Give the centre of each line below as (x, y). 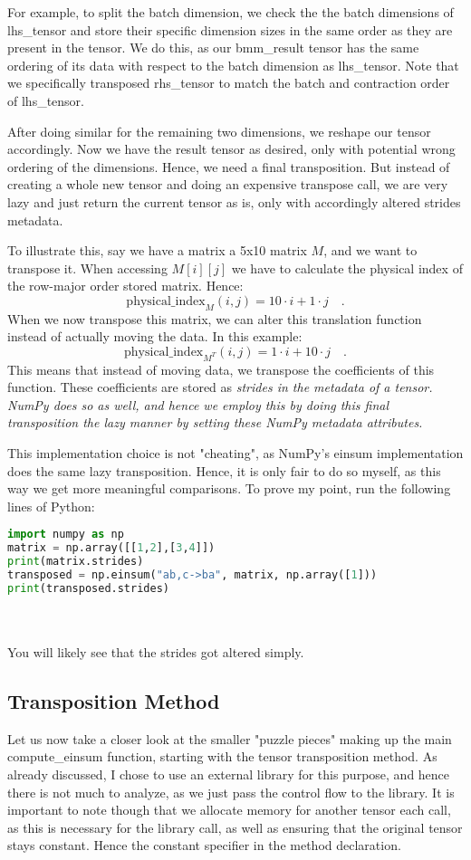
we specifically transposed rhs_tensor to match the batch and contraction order (229, 83)
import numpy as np (66, 535)
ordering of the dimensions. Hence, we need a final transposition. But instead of (229, 166)
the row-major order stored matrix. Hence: (125, 286)
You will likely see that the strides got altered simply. (156, 652)
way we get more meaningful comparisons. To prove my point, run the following (229, 488)
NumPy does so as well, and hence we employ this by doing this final (198, 404)
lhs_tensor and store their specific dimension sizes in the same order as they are (230, 29)
